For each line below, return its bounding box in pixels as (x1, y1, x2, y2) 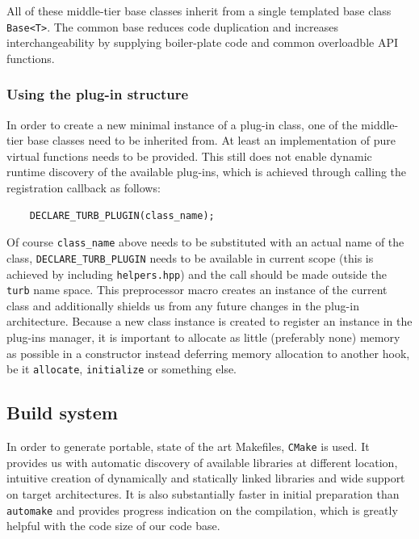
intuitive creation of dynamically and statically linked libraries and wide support (6, 470, 405, 486)
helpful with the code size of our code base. (6, 517, 220, 534)
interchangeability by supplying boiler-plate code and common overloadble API (6, 34, 398, 51)
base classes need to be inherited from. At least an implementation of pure (27, 132, 396, 149)
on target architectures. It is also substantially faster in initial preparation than (6, 485, 400, 502)
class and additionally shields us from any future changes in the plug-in (6, 297, 359, 314)
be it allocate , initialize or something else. (6, 360, 237, 377)
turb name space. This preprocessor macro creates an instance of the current (6, 281, 388, 298)
